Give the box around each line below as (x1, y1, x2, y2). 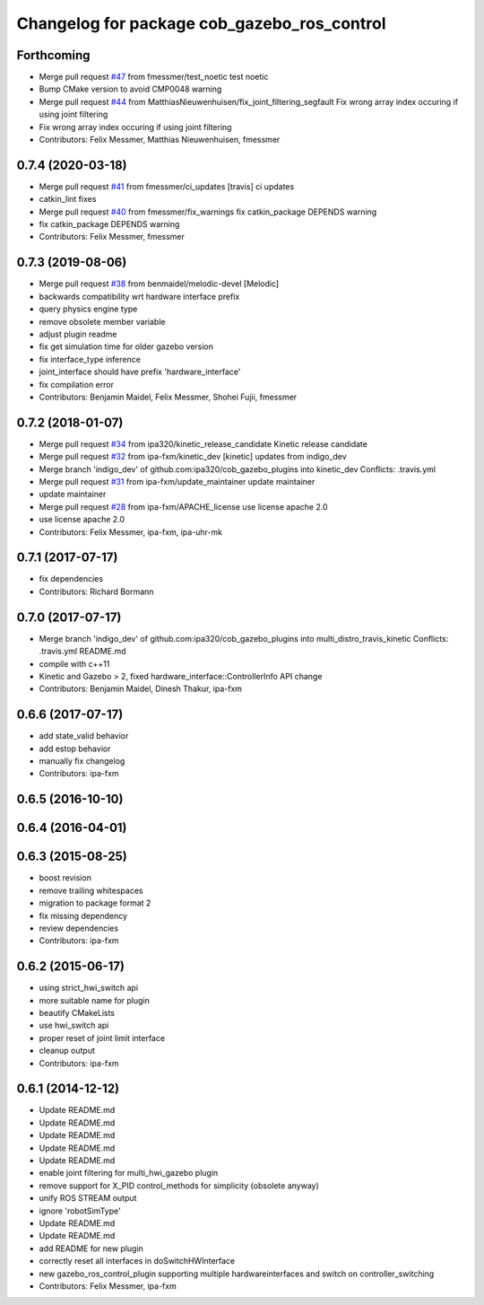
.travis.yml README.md (39, 646, 126, 657)
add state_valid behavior (39, 731, 129, 741)
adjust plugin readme (39, 328, 117, 339)
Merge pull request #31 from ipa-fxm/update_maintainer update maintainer (39, 476, 315, 486)
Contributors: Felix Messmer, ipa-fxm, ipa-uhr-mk (39, 526, 223, 538)
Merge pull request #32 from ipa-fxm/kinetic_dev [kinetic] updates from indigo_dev (39, 451, 347, 462)
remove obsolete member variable (39, 316, 166, 327)
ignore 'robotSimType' (39, 1205, 121, 1216)
